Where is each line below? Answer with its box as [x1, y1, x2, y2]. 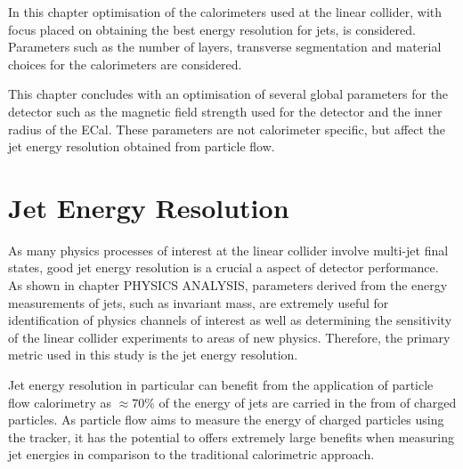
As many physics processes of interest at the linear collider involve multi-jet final [8, 240, 449, 259]
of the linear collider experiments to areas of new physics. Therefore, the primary [8, 327, 451, 346]
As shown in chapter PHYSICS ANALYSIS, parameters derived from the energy [8, 276, 448, 295]
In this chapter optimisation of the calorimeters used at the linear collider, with [8, 3, 443, 20]
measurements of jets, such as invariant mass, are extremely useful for [8, 293, 389, 311]
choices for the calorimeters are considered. [8, 54, 242, 73]
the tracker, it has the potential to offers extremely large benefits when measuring [8, 427, 455, 446]
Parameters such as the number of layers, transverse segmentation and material [8, 37, 442, 56]
